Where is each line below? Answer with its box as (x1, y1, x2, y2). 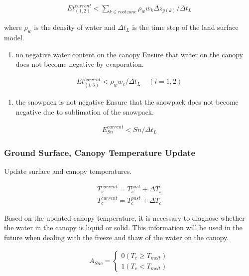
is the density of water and (34, 22, 116, 32)
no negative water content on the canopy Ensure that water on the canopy (15, 49, 243, 59)
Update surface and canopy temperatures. (4, 166, 132, 176)
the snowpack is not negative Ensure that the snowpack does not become (15, 97, 239, 107)
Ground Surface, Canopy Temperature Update (4, 146, 196, 158)
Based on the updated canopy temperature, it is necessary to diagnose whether (4, 212, 245, 223)
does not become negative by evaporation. (15, 59, 144, 69)
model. (4, 32, 24, 43)
